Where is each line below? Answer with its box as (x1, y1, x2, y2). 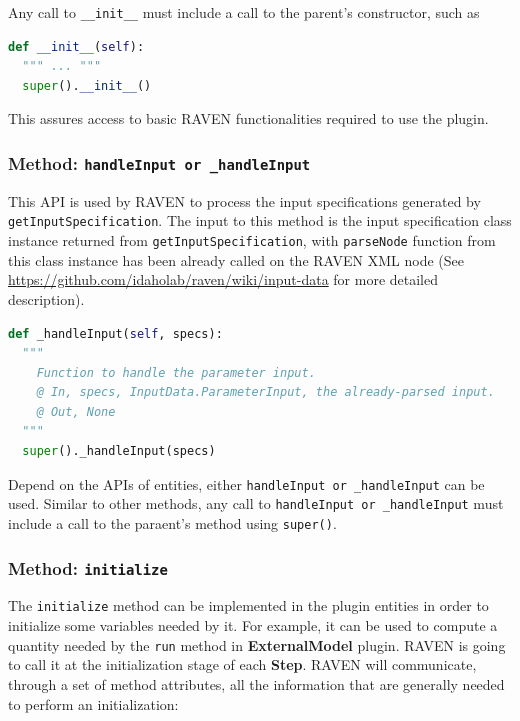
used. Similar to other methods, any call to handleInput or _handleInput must (8, 493, 504, 514)
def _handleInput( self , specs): (8, 326, 223, 341)
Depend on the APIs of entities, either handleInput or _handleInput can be (8, 473, 485, 494)
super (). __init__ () (22, 78, 152, 93)
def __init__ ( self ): (8, 39, 145, 54)
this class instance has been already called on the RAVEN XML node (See (8, 249, 464, 270)
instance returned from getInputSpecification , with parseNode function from (8, 230, 496, 251)
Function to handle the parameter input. (36, 365, 316, 380)
